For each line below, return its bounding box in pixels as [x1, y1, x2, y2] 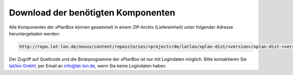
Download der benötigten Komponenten [9, 7, 175, 18]
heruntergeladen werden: [9, 30, 61, 36]
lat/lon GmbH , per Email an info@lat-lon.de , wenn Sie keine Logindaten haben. [9, 63, 167, 69]
